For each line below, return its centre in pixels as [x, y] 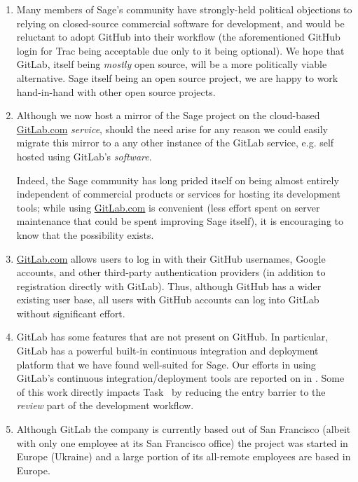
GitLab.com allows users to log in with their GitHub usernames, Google [171, 258]
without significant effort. [71, 313]
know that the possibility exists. [85, 234]
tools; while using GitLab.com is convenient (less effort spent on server [168, 207]
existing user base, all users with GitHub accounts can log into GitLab [168, 299]
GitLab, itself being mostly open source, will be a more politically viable [172, 64]
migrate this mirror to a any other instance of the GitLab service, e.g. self [175, 143]
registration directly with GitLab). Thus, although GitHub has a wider [169, 285]
